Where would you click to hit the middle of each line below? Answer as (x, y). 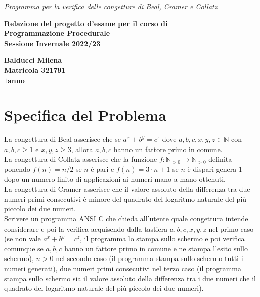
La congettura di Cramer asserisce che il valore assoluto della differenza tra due (127, 189)
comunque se (24, 248)
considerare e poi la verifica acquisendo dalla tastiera (86, 228)
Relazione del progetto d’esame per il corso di (86, 23)
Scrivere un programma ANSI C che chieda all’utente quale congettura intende (126, 219)
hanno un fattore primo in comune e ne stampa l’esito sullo (156, 248)
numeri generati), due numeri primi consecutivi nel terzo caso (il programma (123, 268)
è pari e (102, 169)
